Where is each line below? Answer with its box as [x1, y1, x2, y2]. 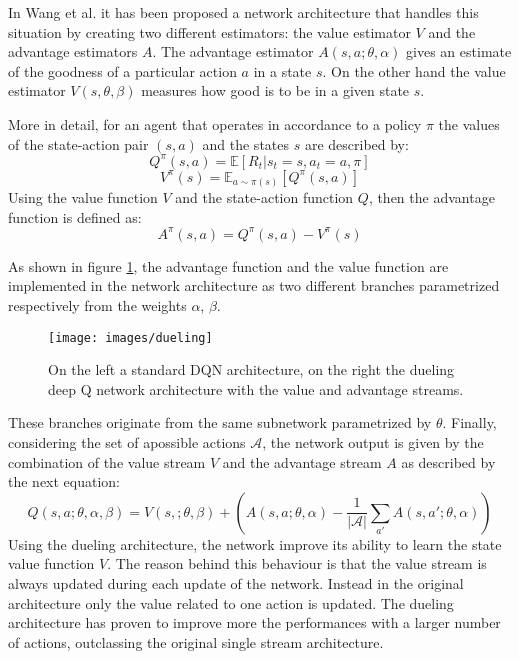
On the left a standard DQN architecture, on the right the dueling [48, 359, 455, 380]
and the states [202, 133, 289, 154]
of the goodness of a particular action [8, 60, 237, 81]
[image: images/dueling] [48, 330, 213, 345]
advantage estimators [8, 41, 138, 62]
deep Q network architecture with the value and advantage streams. [48, 378, 464, 399]
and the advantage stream [222, 451, 382, 472]
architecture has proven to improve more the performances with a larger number [8, 612, 501, 633]
